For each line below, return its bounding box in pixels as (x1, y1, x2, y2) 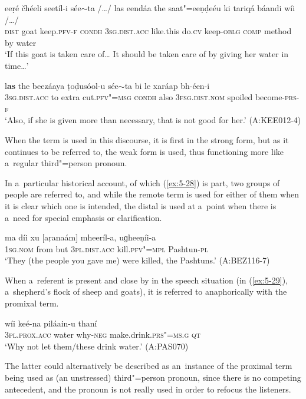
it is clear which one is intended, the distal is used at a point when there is (5, 199, 277, 212)
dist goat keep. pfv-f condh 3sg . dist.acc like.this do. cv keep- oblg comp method (5, 25, 292, 37)
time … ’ (5, 59, 29, 71)
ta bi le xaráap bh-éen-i (124, 79, 210, 91)
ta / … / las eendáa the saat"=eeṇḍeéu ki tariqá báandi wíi (87, 2, 295, 14)
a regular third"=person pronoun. (5, 157, 127, 169)
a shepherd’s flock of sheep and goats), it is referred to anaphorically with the (5, 285, 287, 298)
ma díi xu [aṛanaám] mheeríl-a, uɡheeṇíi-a (5, 231, 156, 243)
